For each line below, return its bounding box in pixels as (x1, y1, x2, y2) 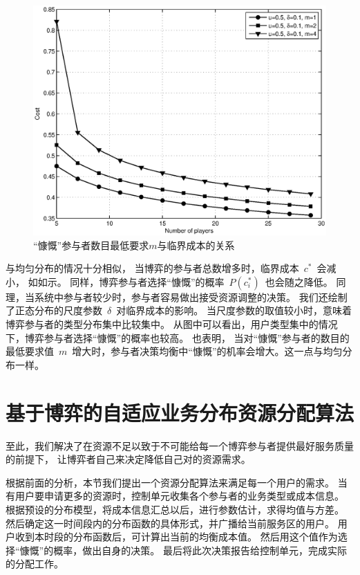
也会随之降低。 (265, 274, 333, 289)
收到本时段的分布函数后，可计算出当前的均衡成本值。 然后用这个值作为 (15, 529, 338, 544)
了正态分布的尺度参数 (6, 303, 102, 318)
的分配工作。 (6, 556, 64, 571)
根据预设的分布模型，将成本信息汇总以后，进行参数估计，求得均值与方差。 (6, 502, 344, 516)
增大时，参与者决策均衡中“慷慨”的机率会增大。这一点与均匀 (72, 344, 343, 358)
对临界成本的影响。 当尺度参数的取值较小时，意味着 (116, 303, 352, 318)
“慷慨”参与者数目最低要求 (33, 237, 149, 252)
